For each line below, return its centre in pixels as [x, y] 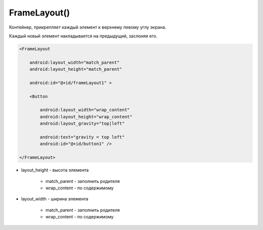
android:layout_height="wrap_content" [86, 117]
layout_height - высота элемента [55, 170]
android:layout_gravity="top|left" [82, 123]
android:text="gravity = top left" [82, 137]
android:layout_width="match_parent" [75, 62]
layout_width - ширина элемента [55, 199]
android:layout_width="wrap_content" [85, 110]
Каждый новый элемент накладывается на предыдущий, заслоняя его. [83, 36]
